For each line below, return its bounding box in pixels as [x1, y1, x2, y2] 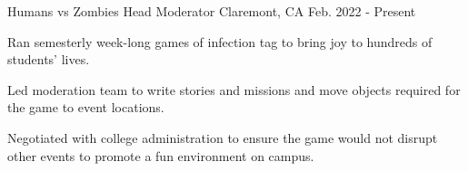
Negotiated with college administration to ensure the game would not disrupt [7, 128, 438, 147]
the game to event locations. [7, 98, 164, 117]
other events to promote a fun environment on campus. [7, 146, 314, 165]
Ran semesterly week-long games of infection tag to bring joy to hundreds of [7, 32, 433, 51]
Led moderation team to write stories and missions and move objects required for [7, 80, 461, 99]
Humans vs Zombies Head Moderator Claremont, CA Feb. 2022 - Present [7, 2, 416, 20]
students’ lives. [7, 50, 90, 69]
